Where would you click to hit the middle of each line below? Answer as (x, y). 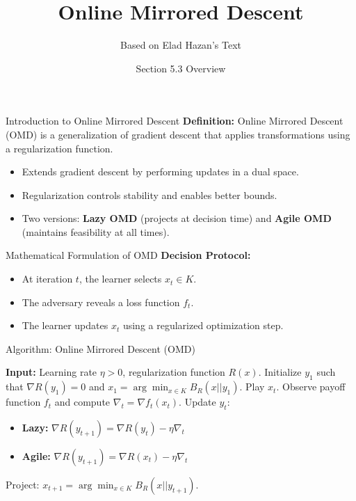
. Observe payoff (311, 387)
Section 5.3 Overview (181, 68)
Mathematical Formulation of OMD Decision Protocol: (128, 255)
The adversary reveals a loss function (101, 302)
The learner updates (65, 325)
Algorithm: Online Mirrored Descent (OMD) (100, 348)
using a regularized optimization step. (203, 325)
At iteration (47, 279)
